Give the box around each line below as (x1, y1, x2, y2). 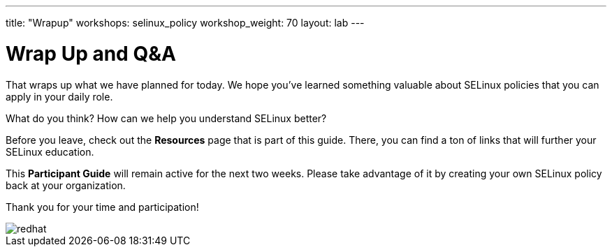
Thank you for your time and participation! (6, 200, 199, 213)
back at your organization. (6, 179, 126, 191)
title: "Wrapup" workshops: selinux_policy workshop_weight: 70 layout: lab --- (6, 17, 365, 29)
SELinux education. (6, 145, 94, 158)
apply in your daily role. (6, 90, 113, 103)
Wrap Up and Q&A (6, 41, 176, 66)
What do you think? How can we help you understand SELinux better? (6, 112, 327, 124)
